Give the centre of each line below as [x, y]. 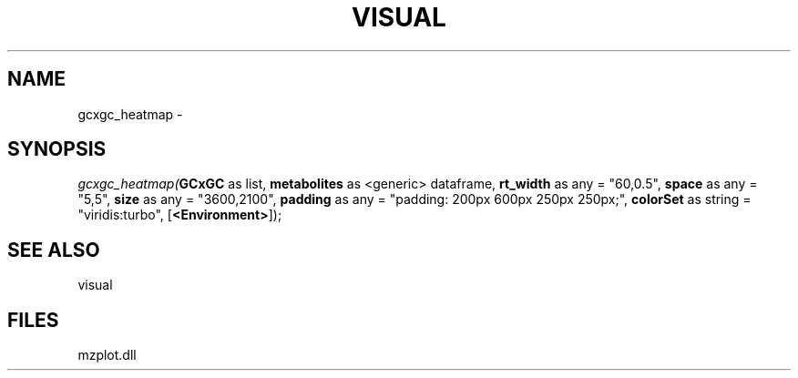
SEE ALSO [54, 250]
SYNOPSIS [57, 149]
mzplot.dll [107, 355]
